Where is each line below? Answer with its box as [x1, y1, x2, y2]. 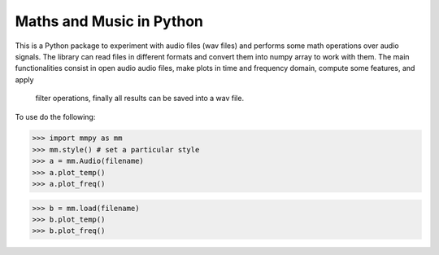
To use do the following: [15, 112, 96, 121]
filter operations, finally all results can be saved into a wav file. [35, 94, 244, 103]
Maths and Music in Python [15, 12, 203, 30]
